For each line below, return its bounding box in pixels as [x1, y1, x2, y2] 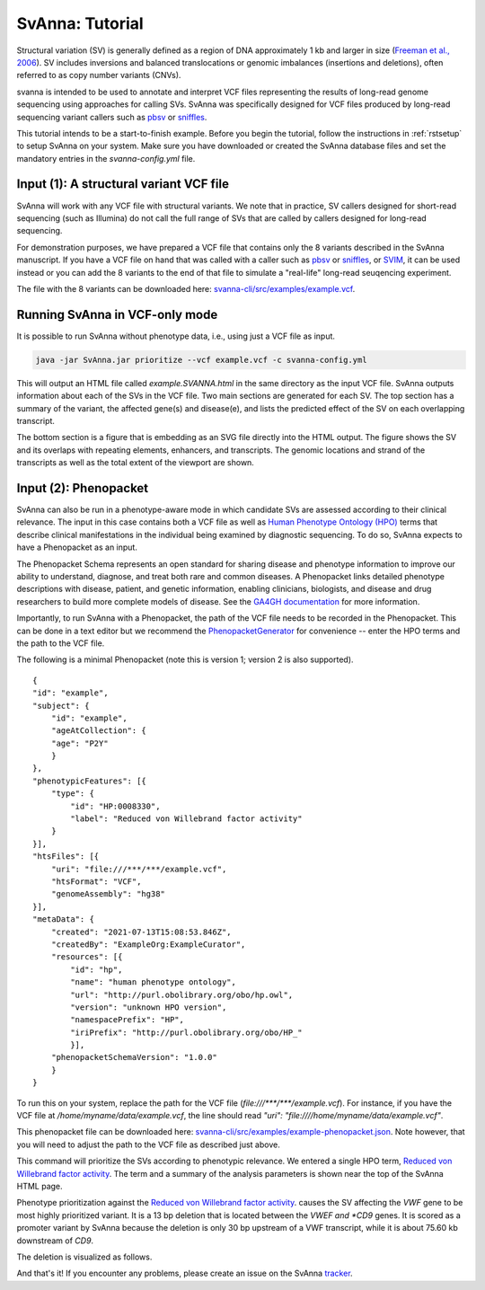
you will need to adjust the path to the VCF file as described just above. [16, 1139, 280, 1150]
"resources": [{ [50, 952, 123, 962]
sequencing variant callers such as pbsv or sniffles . [16, 111, 207, 122]
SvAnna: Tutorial [16, 13, 144, 33]
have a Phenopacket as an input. [16, 542, 138, 552]
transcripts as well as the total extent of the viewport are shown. [16, 457, 255, 468]
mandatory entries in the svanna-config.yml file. [16, 153, 196, 163]
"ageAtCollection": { [50, 726, 147, 736]
